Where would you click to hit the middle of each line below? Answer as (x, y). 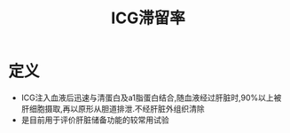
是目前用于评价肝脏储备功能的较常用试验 (95, 120)
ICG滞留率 (148, 18)
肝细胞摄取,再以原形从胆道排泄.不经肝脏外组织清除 (113, 108)
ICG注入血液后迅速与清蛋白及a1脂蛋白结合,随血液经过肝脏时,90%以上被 (151, 98)
